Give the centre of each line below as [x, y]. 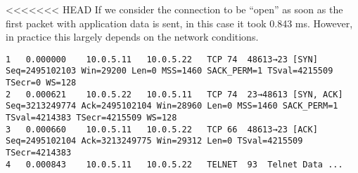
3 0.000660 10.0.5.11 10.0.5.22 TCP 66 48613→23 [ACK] [162, 129]
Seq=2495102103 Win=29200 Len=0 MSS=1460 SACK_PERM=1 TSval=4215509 [170, 71]
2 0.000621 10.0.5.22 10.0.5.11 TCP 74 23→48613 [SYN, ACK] [174, 94]
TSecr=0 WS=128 [41, 83]
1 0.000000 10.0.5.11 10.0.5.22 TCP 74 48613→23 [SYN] [162, 59]
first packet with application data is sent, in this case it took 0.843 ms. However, [179, 23]
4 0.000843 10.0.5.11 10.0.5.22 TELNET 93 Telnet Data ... [174, 164]
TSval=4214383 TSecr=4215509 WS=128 [91, 118]
